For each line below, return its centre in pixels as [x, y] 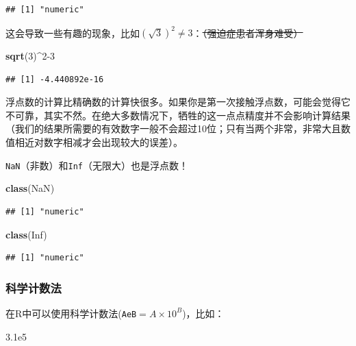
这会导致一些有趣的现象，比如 [73, 33]
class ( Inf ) [26, 234]
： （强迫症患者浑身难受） [248, 33]
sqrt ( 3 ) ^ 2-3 [30, 56]
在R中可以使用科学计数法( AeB [71, 313]
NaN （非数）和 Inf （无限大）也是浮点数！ [97, 165]
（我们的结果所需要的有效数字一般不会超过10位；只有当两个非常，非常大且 [173, 128]
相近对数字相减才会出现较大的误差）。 [99, 142]
